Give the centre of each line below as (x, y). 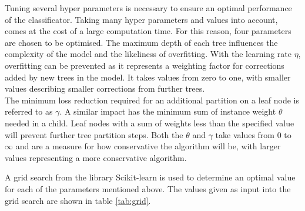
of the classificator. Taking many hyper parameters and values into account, (141, 19)
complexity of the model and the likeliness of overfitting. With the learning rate (148, 54)
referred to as (29, 111)
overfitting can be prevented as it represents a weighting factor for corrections (145, 65)
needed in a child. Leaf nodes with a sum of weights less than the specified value (150, 123)
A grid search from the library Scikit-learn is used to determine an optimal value (150, 177)
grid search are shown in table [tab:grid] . (78, 200)
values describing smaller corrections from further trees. (105, 88)
